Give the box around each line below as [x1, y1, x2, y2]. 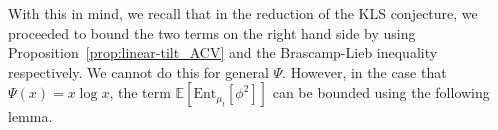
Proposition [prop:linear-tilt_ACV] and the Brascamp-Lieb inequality [8, 42, 438, 63]
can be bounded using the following [272, 82, 490, 103]
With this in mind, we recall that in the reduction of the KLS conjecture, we [8, 3, 478, 23]
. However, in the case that [282, 61, 447, 82]
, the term [109, 82, 171, 103]
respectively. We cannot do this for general [8, 61, 269, 82]
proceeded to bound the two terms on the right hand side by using [8, 22, 416, 43]
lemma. [8, 106, 53, 127]
